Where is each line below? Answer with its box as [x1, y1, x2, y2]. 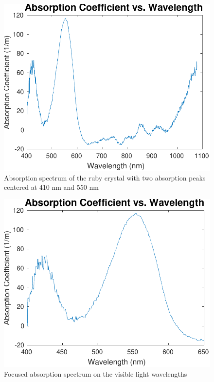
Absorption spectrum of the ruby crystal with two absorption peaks [4, 172, 206, 182]
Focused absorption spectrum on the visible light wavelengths [4, 368, 187, 379]
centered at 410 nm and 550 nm [4, 182, 99, 192]
